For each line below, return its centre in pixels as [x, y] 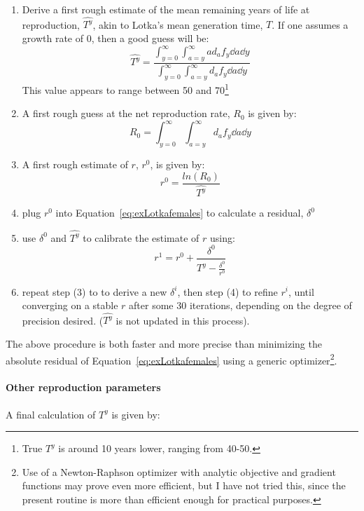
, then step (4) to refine [227, 291]
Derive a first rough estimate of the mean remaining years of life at [166, 9]
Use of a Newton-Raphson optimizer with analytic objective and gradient [179, 471]
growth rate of [52, 38]
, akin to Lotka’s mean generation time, [178, 24]
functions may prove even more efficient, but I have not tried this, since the [184, 485]
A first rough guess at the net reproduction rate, [126, 113]
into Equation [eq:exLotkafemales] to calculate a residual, [180, 213]
